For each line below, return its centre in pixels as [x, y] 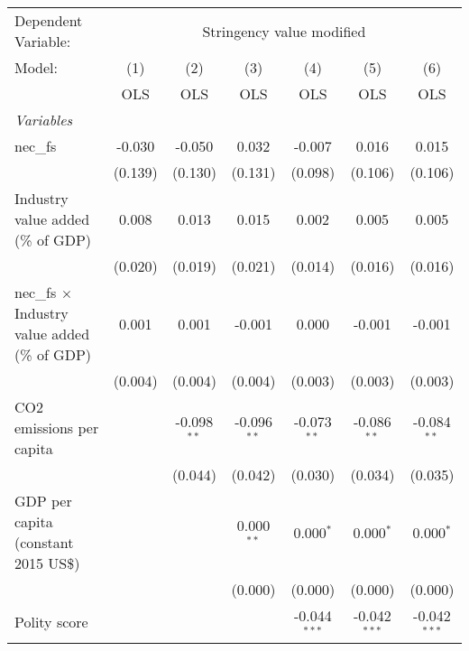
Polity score [51, 622]
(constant [44, 542]
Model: [37, 67]
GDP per [43, 501]
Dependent [49, 20]
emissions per [57, 428]
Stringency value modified [284, 31]
